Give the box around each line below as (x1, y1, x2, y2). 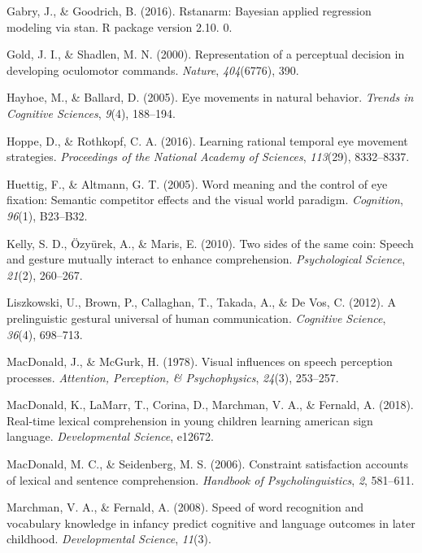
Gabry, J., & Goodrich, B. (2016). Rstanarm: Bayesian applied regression (7, 2, 372, 19)
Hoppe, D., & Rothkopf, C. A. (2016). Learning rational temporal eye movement (7, 132, 408, 149)
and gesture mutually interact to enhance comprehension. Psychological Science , (7, 250, 406, 268)
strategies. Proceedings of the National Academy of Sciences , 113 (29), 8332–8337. (7, 148, 410, 165)
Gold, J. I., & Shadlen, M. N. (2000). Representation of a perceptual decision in (7, 46, 405, 63)
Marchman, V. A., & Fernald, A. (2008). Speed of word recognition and (7, 499, 364, 516)
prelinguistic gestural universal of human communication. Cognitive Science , (7, 309, 386, 326)
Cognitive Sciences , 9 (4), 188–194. (7, 104, 176, 121)
